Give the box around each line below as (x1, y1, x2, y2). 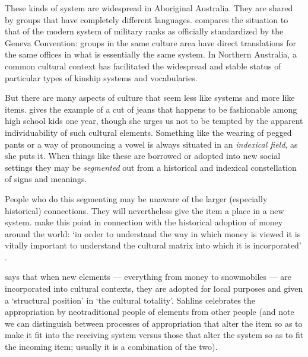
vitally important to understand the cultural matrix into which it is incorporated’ (5, 239, 301, 251)
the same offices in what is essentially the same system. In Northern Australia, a (5, 48, 297, 60)
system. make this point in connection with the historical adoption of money (5, 216, 283, 228)
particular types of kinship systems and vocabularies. (5, 71, 198, 84)
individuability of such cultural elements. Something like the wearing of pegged (5, 126, 292, 138)
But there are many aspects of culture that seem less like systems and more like (5, 91, 295, 104)
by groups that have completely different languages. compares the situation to (5, 13, 288, 26)
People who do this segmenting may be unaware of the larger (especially (5, 192, 268, 205)
